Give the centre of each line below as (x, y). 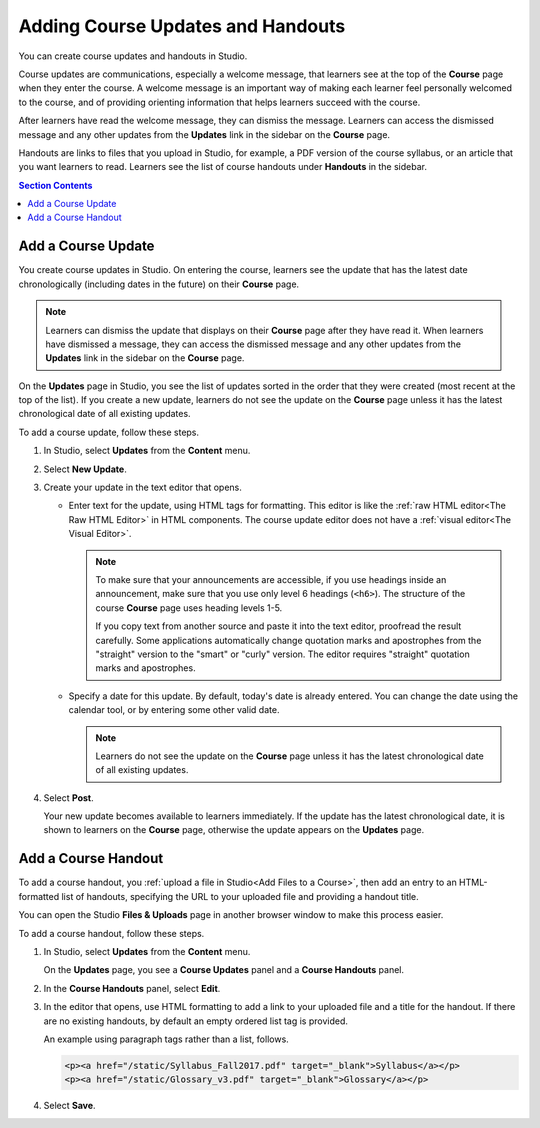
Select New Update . (85, 469)
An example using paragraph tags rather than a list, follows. (166, 1039)
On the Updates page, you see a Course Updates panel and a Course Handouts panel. (224, 970)
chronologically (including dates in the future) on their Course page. (159, 284)
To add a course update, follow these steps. (109, 432)
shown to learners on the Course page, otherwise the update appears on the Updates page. (234, 830)
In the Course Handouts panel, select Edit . (132, 988)
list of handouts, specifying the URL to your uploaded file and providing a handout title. (240, 896)
